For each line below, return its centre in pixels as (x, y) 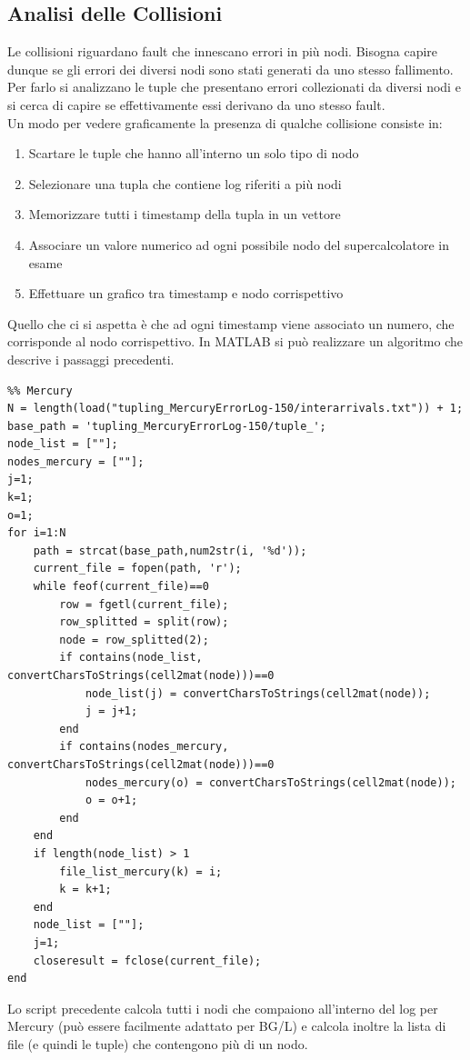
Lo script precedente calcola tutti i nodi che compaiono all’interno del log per (223, 1008)
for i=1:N (37, 533)
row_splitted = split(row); (144, 622)
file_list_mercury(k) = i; (141, 871)
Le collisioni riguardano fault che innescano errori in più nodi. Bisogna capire (223, 51)
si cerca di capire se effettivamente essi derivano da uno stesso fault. (196, 104)
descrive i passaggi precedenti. (91, 359)
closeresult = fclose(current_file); (147, 960)
